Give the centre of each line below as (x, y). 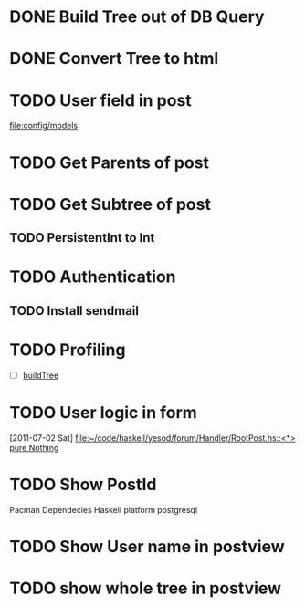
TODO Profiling (68, 350)
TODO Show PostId (83, 484)
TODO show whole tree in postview (145, 588)
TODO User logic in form (104, 412)
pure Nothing (34, 447)
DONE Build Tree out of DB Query (137, 17)
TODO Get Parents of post (110, 162)
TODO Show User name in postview (147, 546)
